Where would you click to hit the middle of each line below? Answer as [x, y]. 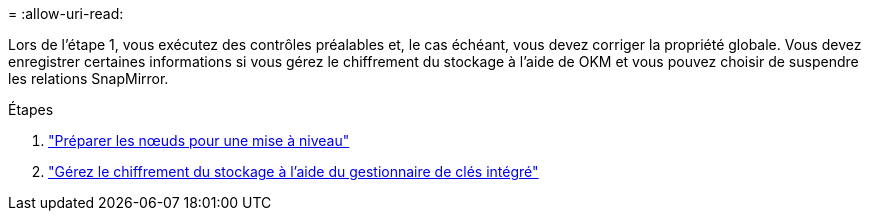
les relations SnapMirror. [88, 78]
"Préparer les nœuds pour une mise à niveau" [199, 140]
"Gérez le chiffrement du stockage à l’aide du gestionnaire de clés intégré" [293, 171]
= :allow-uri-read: [66, 13]
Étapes [31, 109]
